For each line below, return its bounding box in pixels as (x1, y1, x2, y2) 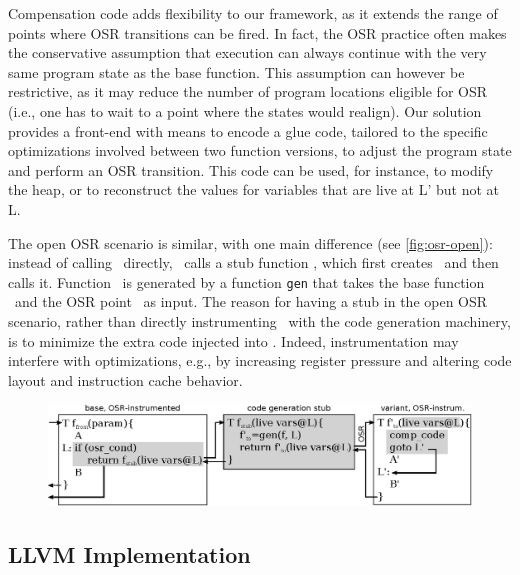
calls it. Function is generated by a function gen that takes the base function (8, 271, 485, 292)
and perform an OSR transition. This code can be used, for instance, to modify (8, 159, 494, 180)
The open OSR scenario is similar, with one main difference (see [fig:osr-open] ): (8, 232, 493, 253)
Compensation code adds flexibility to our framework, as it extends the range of (8, 3, 498, 23)
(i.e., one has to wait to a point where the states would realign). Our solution (8, 100, 482, 121)
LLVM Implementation (8, 538, 251, 569)
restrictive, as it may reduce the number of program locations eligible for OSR (8, 81, 488, 102)
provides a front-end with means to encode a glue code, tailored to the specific (8, 120, 488, 141)
